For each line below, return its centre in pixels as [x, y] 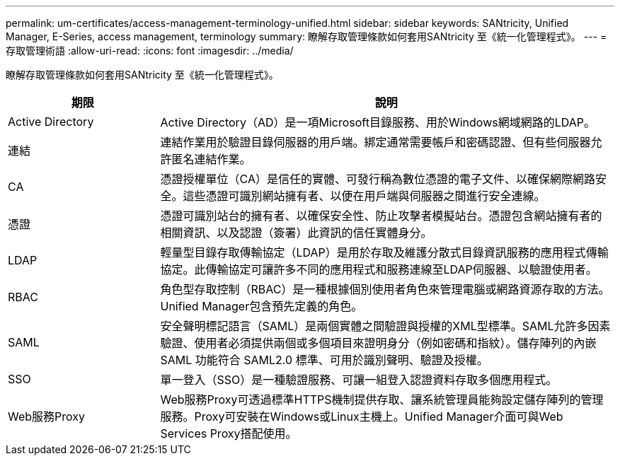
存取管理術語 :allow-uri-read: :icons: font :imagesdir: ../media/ [150, 51]
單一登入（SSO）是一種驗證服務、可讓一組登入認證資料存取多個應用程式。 [359, 380]
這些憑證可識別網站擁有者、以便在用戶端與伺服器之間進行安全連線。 [364, 196]
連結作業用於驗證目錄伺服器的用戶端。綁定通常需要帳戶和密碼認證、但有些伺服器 [375, 142]
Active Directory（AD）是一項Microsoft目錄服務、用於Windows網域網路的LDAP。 [378, 122]
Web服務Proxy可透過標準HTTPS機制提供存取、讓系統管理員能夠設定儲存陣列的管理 [382, 399]
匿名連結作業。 [211, 159]
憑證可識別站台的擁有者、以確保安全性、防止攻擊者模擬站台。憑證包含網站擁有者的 [381, 216]
